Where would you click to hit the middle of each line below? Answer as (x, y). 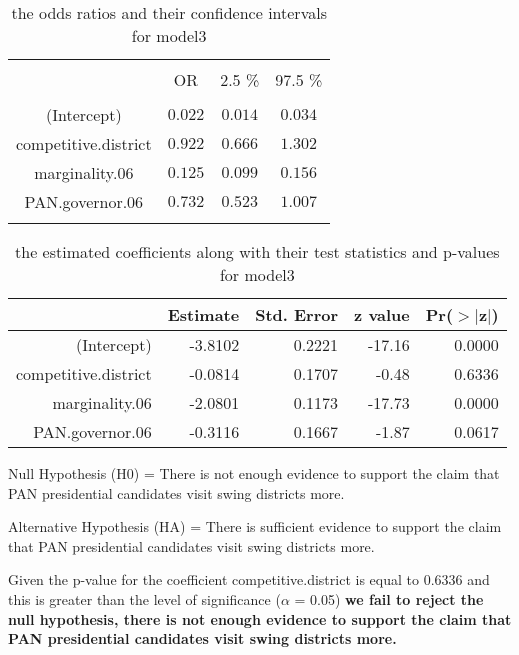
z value (382, 314)
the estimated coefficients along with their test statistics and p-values (257, 251)
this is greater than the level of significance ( (144, 598)
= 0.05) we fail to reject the (389, 598)
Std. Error (297, 314)
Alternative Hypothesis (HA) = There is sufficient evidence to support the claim (255, 526)
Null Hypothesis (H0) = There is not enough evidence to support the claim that (254, 473)
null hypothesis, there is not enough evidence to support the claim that (260, 618)
